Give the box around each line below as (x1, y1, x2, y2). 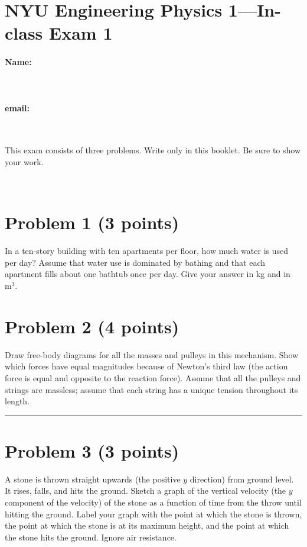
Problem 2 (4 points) (5, 314, 179, 338)
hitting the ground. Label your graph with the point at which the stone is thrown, (5, 507, 302, 520)
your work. (5, 155, 44, 168)
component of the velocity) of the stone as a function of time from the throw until (5, 496, 302, 509)
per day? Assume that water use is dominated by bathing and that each (5, 256, 265, 268)
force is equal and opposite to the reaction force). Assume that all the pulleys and (5, 371, 301, 384)
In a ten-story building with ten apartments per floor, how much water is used (5, 244, 289, 257)
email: (5, 101, 30, 114)
